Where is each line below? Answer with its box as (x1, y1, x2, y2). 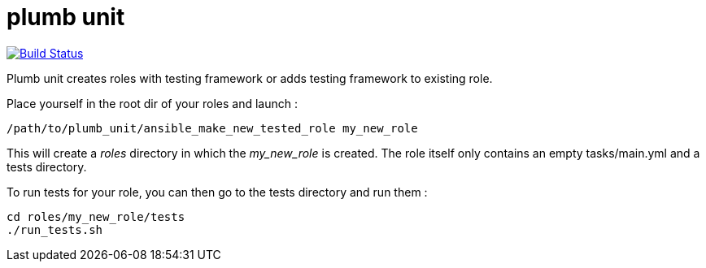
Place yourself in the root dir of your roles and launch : (7, 96, 298, 110)
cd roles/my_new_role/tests (7, 210, 185, 223)
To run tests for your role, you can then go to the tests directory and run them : (7, 184, 428, 199)
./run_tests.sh (7, 223, 103, 236)
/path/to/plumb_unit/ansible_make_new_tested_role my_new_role (7, 121, 418, 135)
